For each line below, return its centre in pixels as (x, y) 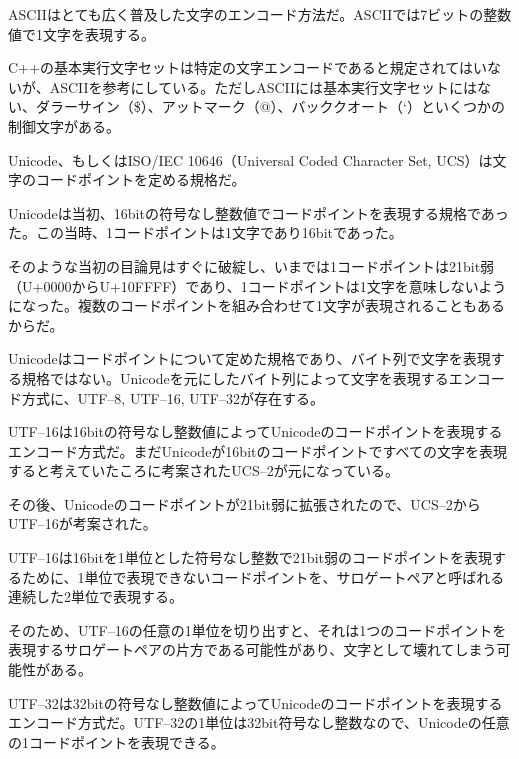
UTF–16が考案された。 (82, 523)
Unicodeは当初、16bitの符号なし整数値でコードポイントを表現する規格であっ (258, 212)
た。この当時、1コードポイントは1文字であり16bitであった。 (205, 232)
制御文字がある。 (64, 125)
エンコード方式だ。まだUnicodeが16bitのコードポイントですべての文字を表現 (257, 450)
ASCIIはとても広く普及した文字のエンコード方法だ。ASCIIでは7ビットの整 (253, 14)
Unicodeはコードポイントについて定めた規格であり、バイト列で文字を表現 (249, 358)
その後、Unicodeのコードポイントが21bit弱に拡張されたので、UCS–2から (244, 503)
